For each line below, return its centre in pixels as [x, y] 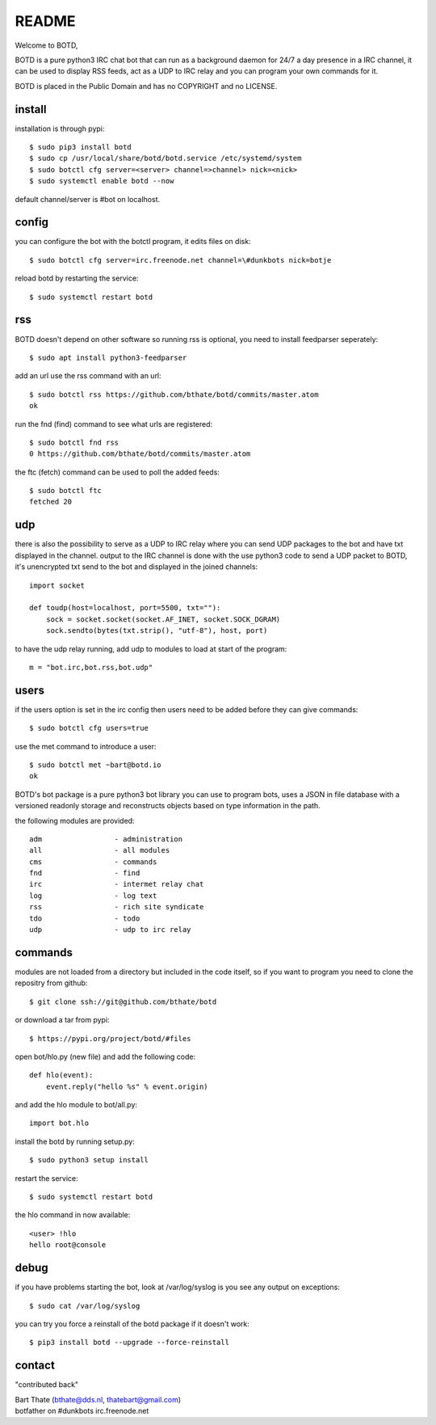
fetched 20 [51, 502]
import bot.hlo [59, 1123]
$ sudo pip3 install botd [81, 147]
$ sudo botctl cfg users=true [89, 728]
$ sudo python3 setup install [89, 1160]
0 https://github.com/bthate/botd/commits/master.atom [140, 454]
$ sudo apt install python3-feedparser [108, 357]
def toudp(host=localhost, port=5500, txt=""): [125, 608]
